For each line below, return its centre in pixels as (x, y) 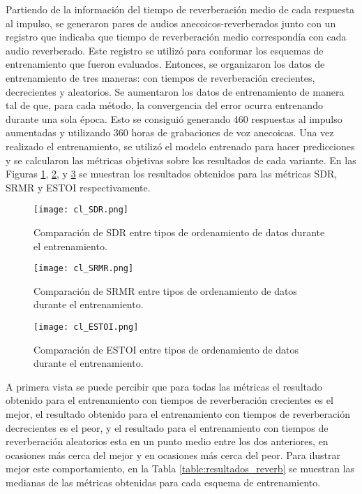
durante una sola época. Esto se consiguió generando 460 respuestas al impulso (174, 118)
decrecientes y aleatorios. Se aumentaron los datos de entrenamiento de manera (175, 91)
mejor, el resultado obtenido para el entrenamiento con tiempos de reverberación (178, 414)
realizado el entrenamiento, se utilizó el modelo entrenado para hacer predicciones (180, 146)
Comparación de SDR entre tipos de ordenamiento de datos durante (179, 232)
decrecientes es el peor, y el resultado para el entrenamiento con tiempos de (167, 427)
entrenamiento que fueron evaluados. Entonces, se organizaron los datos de (165, 64)
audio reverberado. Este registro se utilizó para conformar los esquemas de (165, 50)
